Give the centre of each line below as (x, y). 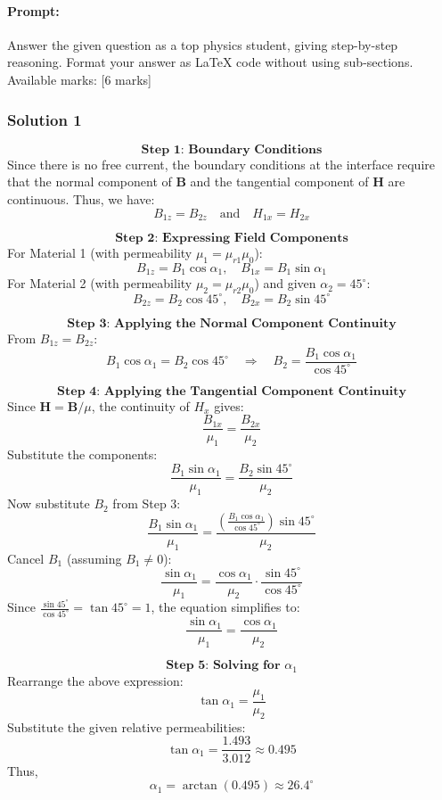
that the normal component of (90, 181)
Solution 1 (45, 119)
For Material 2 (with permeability (100, 283)
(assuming (94, 558)
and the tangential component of (279, 181)
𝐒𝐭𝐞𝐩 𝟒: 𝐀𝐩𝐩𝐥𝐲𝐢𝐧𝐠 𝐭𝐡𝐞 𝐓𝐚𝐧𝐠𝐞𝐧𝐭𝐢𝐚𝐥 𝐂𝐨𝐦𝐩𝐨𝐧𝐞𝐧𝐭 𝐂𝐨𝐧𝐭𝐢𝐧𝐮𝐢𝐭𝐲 (232, 391)
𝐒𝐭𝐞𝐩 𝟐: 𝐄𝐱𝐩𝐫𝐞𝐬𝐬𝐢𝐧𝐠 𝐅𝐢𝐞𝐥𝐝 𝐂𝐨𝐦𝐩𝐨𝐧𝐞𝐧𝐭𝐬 (232, 239)
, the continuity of (140, 405)
